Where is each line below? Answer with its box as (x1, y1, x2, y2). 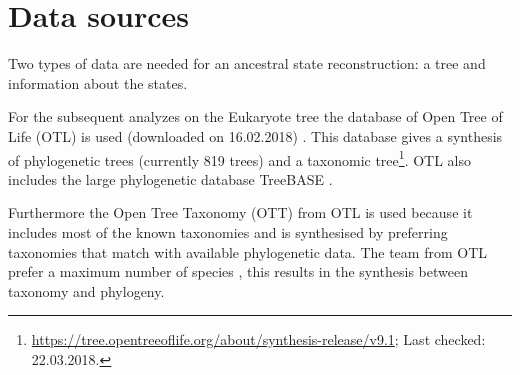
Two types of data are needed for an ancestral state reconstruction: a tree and (8, 53, 486, 74)
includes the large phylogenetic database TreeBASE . (8, 168, 333, 189)
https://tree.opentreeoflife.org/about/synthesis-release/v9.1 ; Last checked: (31, 329, 486, 350)
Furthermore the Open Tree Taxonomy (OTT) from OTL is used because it (8, 202, 473, 223)
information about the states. (8, 72, 188, 93)
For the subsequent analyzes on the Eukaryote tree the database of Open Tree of (8, 106, 503, 127)
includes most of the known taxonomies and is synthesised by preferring (8, 221, 448, 242)
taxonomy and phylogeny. (8, 280, 165, 301)
